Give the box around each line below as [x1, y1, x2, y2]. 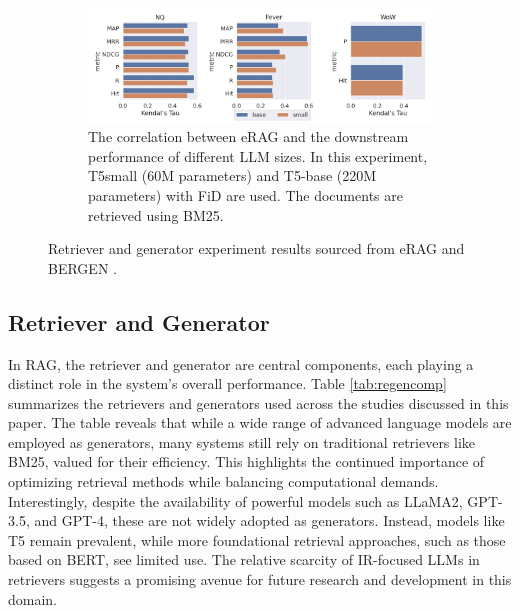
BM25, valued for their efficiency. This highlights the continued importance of [8, 451, 485, 472]
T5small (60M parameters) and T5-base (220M [88, 165, 377, 186]
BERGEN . [48, 257, 117, 278]
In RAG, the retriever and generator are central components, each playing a [8, 353, 474, 374]
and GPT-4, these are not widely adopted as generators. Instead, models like [34, 510, 505, 531]
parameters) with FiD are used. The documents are [88, 184, 403, 205]
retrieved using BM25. [88, 204, 224, 225]
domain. [8, 588, 58, 609]
